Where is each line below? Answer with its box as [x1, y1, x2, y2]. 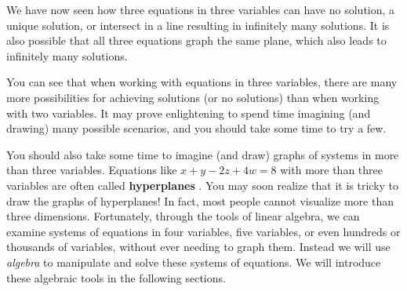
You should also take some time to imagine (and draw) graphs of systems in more [6, 146, 399, 162]
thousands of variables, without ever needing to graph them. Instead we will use [6, 238, 391, 255]
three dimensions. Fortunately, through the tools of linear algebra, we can [6, 208, 360, 224]
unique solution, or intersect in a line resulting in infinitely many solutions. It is [6, 16, 390, 33]
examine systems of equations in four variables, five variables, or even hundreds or [6, 223, 401, 239]
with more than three [280, 162, 383, 178]
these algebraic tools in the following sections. [6, 269, 226, 286]
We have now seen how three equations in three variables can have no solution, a [6, 2, 395, 17]
